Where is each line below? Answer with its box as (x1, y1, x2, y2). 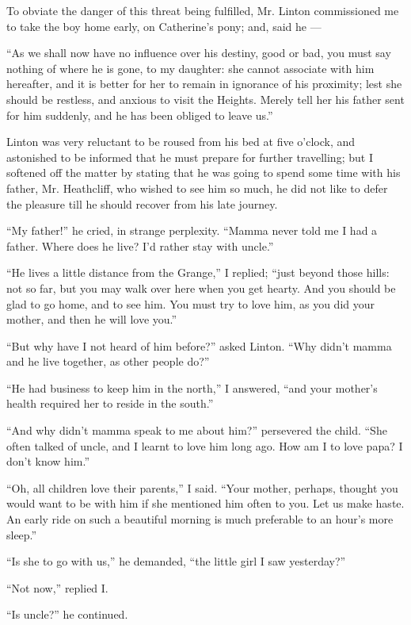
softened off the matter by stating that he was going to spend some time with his (6, 164, 401, 181)
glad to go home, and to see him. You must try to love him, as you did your (6, 295, 375, 312)
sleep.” (6, 526, 37, 543)
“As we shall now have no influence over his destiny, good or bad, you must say (6, 44, 391, 61)
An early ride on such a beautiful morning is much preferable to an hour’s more (6, 511, 394, 527)
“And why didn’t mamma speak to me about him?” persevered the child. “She (6, 422, 387, 439)
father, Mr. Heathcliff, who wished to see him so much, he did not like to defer (6, 179, 388, 196)
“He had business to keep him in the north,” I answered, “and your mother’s (6, 379, 378, 396)
